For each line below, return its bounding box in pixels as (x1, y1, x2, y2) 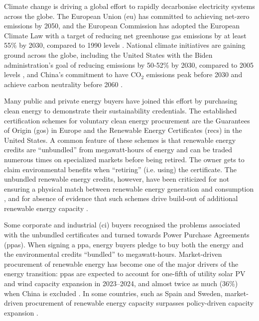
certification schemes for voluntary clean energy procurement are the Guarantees (4, 115, 250, 125)
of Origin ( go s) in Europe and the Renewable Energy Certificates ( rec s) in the (4, 125, 242, 135)
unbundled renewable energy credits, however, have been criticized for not (4, 174, 230, 184)
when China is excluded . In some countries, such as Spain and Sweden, (4, 288, 223, 298)
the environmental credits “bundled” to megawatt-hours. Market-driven (4, 249, 222, 259)
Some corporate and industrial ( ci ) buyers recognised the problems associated (4, 219, 241, 230)
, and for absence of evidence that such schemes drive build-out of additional (4, 193, 238, 204)
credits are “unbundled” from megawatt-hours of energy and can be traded (4, 144, 233, 155)
